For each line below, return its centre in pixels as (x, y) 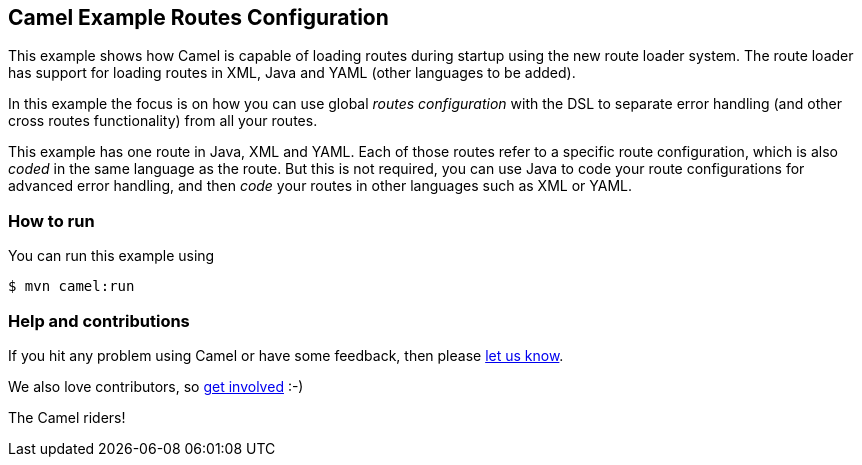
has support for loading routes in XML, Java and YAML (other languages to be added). (292, 73)
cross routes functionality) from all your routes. (163, 121)
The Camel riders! (67, 417)
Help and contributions (99, 320)
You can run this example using (111, 256)
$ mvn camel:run (71, 286)
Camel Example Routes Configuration (198, 17)
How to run (51, 220)
